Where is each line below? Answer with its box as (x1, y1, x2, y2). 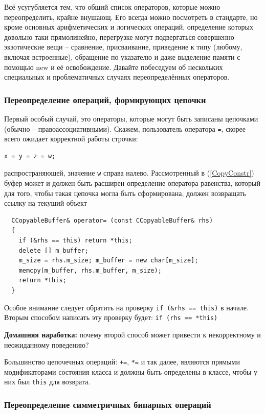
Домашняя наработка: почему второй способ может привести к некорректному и (4, 329, 261, 339)
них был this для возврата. (4, 376, 91, 387)
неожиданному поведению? (4, 339, 89, 350)
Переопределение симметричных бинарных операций (4, 398, 211, 410)
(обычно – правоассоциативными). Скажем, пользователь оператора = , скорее (4, 123, 246, 134)
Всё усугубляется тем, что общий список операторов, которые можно (4, 2, 220, 12)
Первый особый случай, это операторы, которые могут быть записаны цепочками (4, 113, 258, 124)
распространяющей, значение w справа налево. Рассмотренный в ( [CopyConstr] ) (4, 167, 254, 178)
